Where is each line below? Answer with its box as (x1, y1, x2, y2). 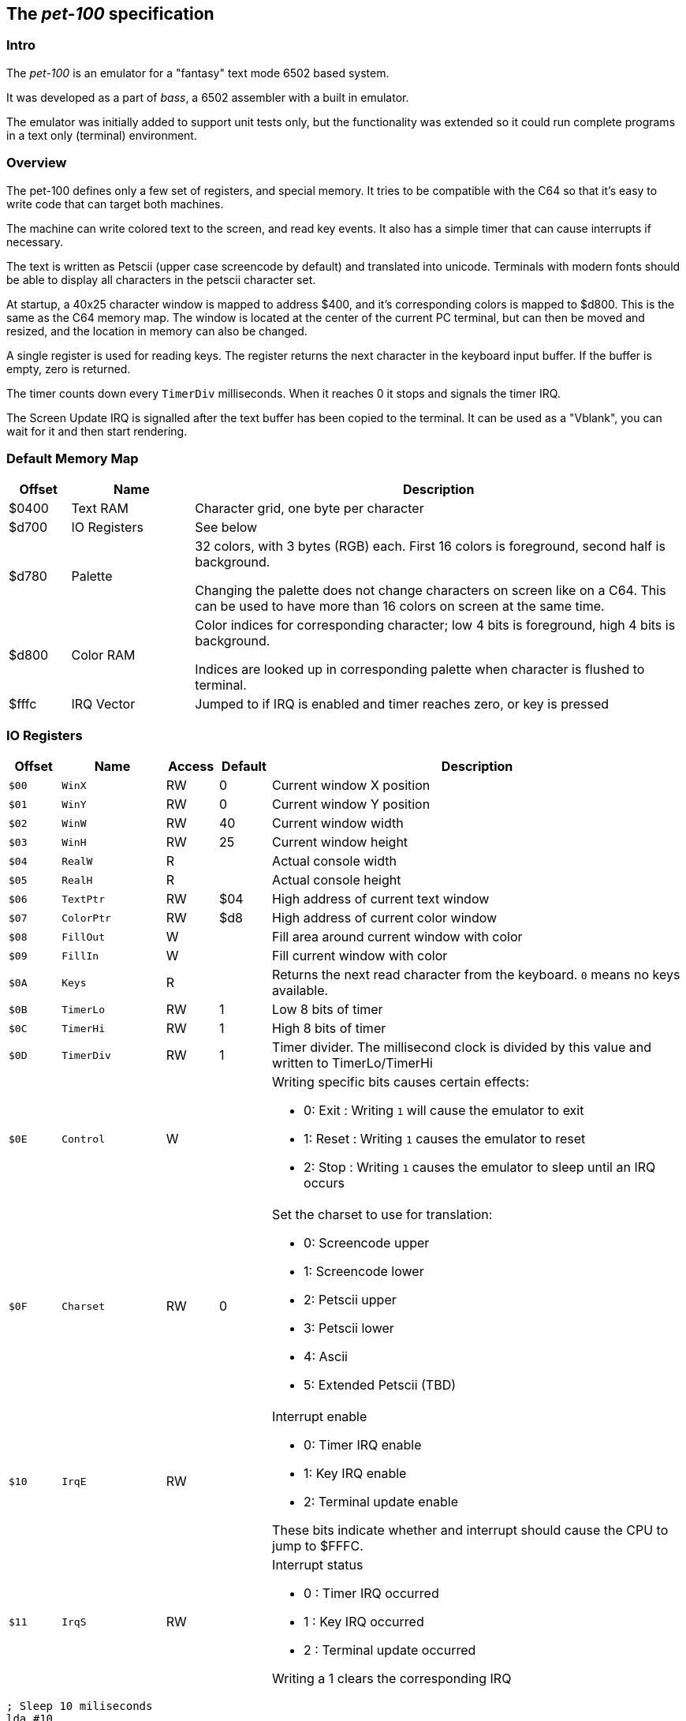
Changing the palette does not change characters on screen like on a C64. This (195, 582, 666, 599)
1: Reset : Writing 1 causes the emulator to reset (304, 1131, 586, 1147)
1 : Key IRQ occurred (304, 1614, 424, 1630)
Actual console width (272, 853, 397, 870)
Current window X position (272, 777, 431, 794)
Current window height (272, 834, 408, 851)
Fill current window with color (272, 948, 448, 964)
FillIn (62, 949, 99, 962)
